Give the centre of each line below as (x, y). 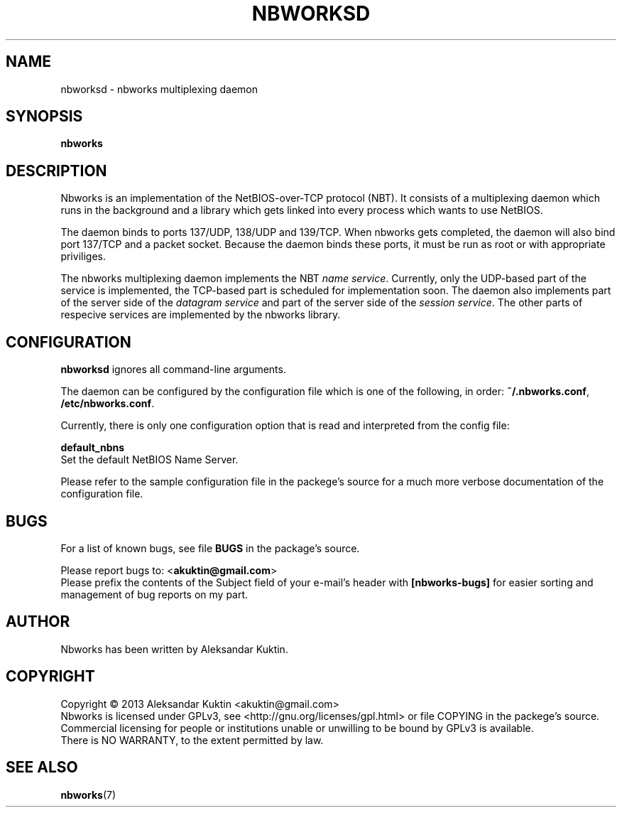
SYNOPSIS (44, 117)
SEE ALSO (42, 768)
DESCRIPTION (56, 171)
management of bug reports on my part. (154, 594)
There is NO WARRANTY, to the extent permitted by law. (192, 740)
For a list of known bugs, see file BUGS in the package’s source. (210, 548)
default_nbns (93, 448)
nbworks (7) (88, 795)
